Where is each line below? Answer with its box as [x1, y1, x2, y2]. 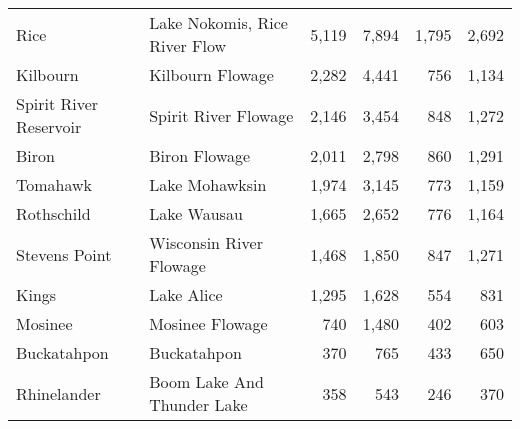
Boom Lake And [149, 370, 264, 393]
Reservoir [16, 115, 82, 138]
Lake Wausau [149, 202, 243, 225]
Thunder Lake [149, 393, 248, 416]
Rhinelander [16, 381, 101, 405]
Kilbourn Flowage [149, 63, 274, 86]
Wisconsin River [149, 231, 263, 254]
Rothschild [16, 202, 91, 225]
